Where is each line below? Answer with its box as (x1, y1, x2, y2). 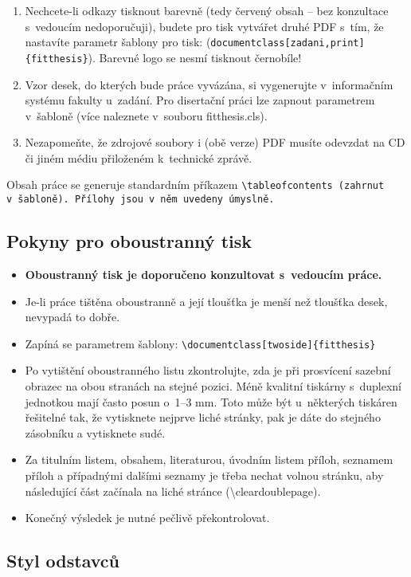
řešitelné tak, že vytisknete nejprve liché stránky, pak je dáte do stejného (25, 409, 381, 426)
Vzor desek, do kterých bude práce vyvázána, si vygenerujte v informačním (25, 76, 393, 92)
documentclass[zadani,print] (210, 37, 365, 49)
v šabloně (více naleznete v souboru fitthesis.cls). (25, 107, 268, 124)
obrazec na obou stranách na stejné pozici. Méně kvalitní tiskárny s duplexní (25, 378, 401, 394)
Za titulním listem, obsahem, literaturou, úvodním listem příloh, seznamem (25, 451, 393, 468)
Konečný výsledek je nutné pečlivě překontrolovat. (25, 509, 270, 526)
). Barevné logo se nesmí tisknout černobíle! (88, 49, 302, 65)
